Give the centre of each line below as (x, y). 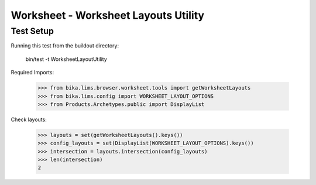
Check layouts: (29, 119)
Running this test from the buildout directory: (65, 46)
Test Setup (32, 31)
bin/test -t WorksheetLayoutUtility (66, 59)
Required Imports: (32, 73)
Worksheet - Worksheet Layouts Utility (108, 15)
